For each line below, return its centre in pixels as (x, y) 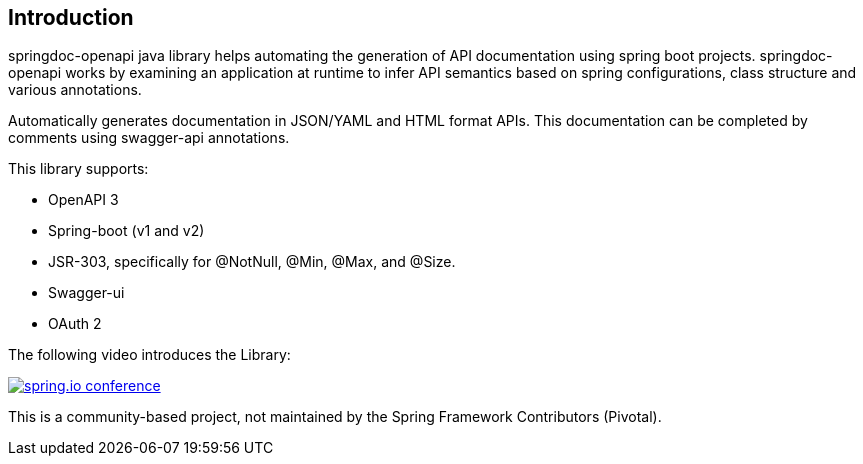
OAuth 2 (75, 324)
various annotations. (75, 90)
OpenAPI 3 (83, 200)
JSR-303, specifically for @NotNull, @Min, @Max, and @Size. (252, 262)
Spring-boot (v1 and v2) (126, 231)
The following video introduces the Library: (149, 355)
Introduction (71, 17)
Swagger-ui (86, 293)
